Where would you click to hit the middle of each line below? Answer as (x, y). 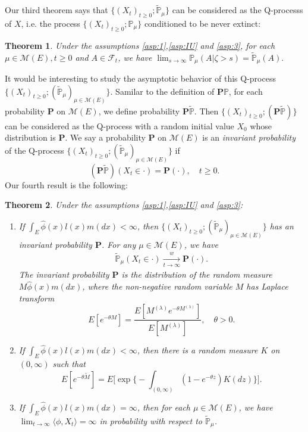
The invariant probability (64, 274)
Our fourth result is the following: (66, 184)
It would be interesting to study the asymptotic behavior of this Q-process (140, 78)
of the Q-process (34, 150)
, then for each (164, 407)
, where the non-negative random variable (157, 286)
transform (37, 298)
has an (282, 226)
